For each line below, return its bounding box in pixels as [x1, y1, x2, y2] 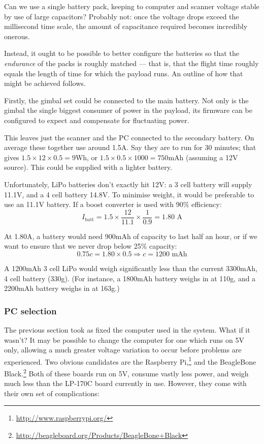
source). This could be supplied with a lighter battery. [4, 162, 172, 172]
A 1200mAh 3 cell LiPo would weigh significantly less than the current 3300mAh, [4, 262, 257, 273]
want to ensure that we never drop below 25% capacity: [4, 241, 177, 251]
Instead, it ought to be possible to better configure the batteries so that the [4, 48, 239, 58]
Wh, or [75, 152, 98, 162]
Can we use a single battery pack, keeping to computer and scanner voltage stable [4, 1, 259, 11]
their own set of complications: [4, 388, 100, 398]
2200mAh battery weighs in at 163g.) [4, 283, 120, 293]
